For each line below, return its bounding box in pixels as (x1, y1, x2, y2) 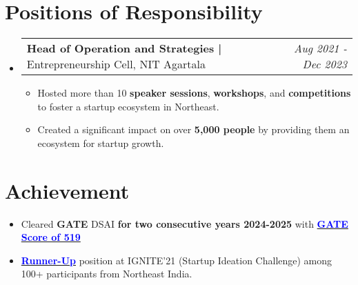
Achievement (5, 176, 130, 204)
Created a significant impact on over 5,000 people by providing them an (37, 122, 350, 137)
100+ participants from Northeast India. (21, 266, 192, 281)
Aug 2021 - (294, 40, 347, 57)
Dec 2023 (302, 56, 347, 72)
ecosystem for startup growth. (37, 135, 164, 150)
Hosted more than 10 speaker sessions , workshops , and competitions (37, 86, 351, 100)
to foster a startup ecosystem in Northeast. (37, 99, 219, 113)
